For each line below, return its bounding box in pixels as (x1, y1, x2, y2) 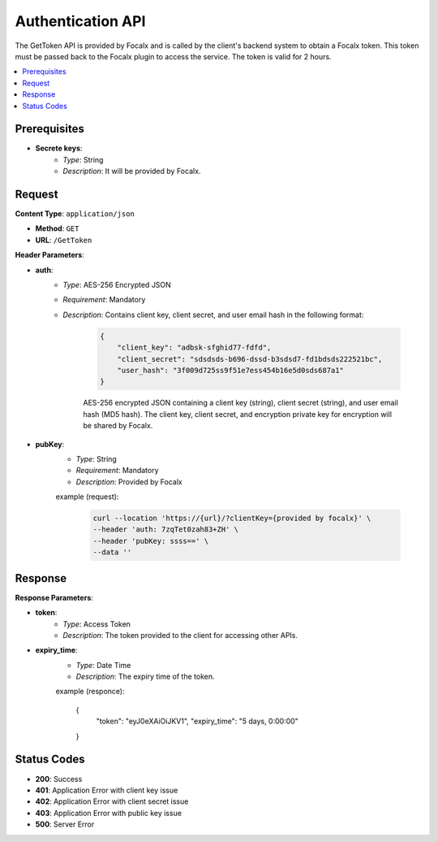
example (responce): (55, 687, 125, 697)
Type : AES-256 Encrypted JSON (62, 280, 172, 290)
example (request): (55, 492, 119, 501)
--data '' (92, 548, 132, 557)
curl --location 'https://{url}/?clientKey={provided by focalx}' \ (92, 514, 371, 523)
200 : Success (35, 774, 83, 783)
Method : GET (35, 224, 79, 233)
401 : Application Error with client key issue (35, 785, 178, 795)
